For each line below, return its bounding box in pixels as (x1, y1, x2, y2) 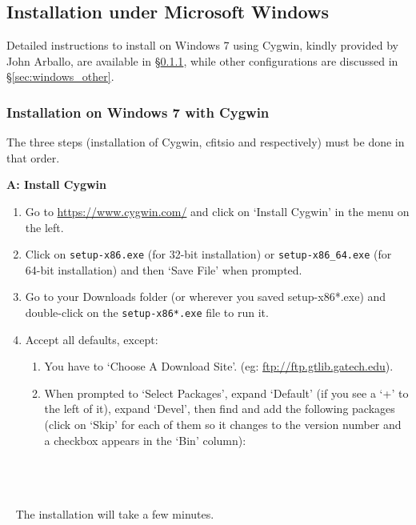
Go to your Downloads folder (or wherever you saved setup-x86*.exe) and (25, 288, 386, 305)
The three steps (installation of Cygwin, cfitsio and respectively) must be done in (6, 134, 405, 150)
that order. (6, 149, 60, 166)
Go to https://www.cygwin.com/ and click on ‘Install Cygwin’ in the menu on (25, 202, 410, 219)
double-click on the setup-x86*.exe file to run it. (25, 304, 269, 321)
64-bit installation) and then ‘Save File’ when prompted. (25, 261, 302, 278)
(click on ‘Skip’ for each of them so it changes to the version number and (44, 416, 402, 433)
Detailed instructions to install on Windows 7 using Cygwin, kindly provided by (6, 37, 398, 54)
